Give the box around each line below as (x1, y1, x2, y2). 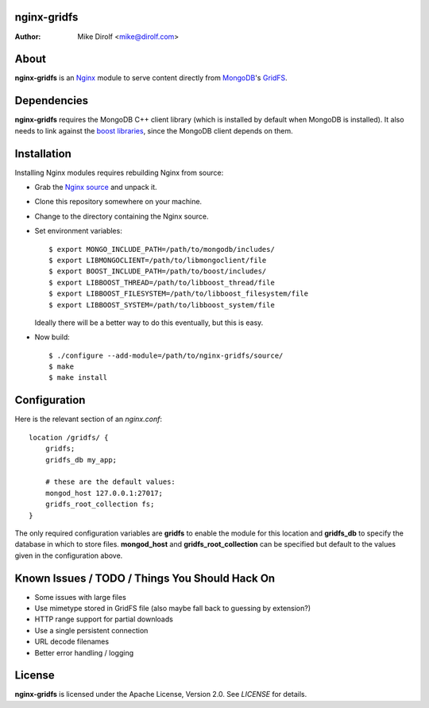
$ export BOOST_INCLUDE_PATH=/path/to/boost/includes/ (48, 267, 267, 276)
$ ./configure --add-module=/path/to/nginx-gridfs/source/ (48, 350, 284, 360)
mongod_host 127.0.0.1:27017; (44, 489, 163, 497)
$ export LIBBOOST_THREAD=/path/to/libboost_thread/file (48, 278, 276, 287)
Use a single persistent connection (34, 625, 149, 635)
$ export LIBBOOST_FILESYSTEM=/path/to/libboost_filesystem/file (48, 289, 309, 298)
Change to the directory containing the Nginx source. (34, 211, 209, 221)
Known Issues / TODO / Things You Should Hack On (14, 571, 276, 585)
